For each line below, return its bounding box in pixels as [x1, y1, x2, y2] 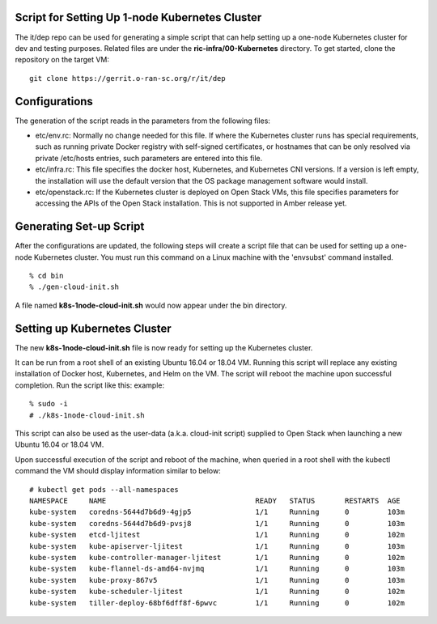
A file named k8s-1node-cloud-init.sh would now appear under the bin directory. [15, 300, 287, 310]
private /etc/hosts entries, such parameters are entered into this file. [35, 153, 263, 163]
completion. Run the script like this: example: [15, 380, 165, 390]
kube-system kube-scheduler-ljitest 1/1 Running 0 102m [29, 587, 405, 596]
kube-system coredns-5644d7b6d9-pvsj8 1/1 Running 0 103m [29, 519, 405, 528]
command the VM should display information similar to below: [15, 466, 222, 476]
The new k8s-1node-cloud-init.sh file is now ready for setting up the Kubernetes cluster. [15, 342, 313, 352]
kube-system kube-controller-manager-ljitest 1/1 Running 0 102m [29, 553, 405, 562]
